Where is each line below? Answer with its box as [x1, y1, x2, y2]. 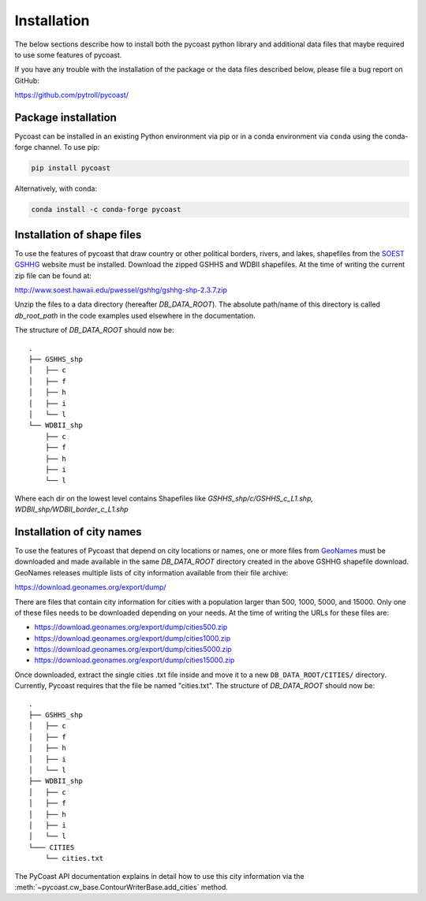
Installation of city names [14, 525, 142, 538]
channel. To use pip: [33, 143, 100, 152]
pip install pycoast [31, 164, 110, 173]
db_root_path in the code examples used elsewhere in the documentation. [14, 311, 256, 320]
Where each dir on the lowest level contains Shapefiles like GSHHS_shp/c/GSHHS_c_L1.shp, [14, 493, 313, 503]
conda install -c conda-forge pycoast [31, 205, 181, 214]
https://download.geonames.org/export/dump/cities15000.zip [34, 655, 235, 665]
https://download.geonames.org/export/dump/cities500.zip [34, 623, 228, 632]
